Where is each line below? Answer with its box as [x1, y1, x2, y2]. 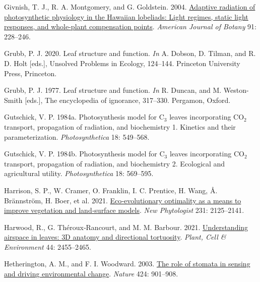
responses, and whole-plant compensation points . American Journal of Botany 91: [4, 21, 256, 32]
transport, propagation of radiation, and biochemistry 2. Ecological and [4, 158, 225, 168]
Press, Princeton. [4, 68, 57, 78]
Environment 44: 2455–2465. [4, 241, 91, 252]
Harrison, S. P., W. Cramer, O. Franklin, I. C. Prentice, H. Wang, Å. [4, 185, 218, 195]
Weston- [223, 85, 249, 95]
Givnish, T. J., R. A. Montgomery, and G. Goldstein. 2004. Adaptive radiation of [4, 2, 255, 12]
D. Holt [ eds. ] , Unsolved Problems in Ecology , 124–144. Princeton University [4, 58, 240, 68]
